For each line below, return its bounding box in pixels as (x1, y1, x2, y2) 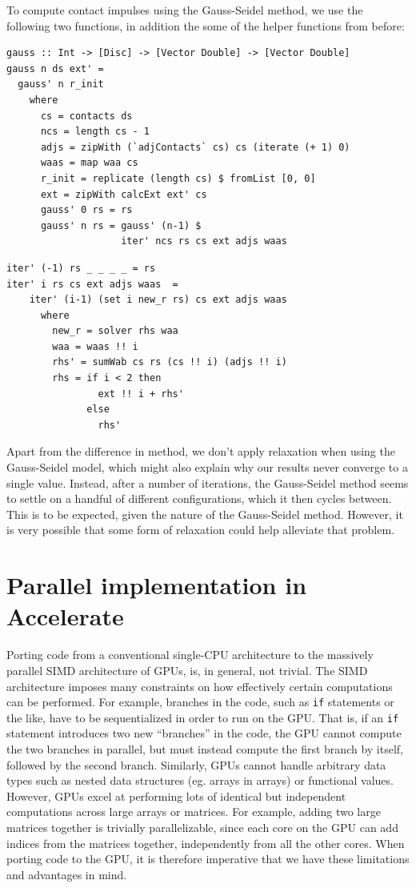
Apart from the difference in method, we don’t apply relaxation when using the (6, 443, 395, 460)
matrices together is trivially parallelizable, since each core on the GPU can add (6, 818, 398, 835)
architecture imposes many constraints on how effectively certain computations (6, 677, 393, 694)
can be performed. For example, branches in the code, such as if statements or (6, 693, 394, 710)
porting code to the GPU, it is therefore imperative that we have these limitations (6, 850, 410, 867)
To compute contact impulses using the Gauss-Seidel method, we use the (6, 2, 363, 18)
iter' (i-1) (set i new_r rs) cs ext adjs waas (29, 294, 287, 306)
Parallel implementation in (6, 569, 307, 601)
